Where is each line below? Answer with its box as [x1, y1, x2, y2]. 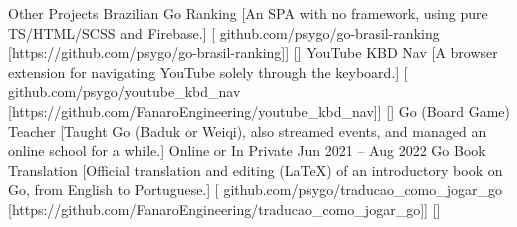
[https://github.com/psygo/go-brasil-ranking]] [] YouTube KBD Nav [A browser [8, 42, 498, 63]
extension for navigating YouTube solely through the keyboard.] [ [8, 61, 408, 82]
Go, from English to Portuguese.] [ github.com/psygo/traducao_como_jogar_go [8, 179, 503, 200]
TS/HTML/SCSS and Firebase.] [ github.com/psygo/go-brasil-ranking [8, 22, 440, 43]
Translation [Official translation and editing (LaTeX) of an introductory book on [8, 159, 503, 180]
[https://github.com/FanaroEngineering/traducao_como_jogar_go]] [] [8, 198, 441, 219]
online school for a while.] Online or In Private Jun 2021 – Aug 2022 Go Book [8, 140, 486, 161]
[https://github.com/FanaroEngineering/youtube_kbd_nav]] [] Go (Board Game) [8, 100, 510, 121]
